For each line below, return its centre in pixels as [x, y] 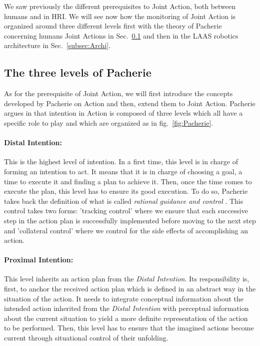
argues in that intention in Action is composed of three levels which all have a [123, 113]
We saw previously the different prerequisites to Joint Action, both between [120, 6]
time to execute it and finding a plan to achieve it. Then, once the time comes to [128, 181]
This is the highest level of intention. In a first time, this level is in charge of [121, 161]
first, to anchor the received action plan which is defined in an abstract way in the [130, 289]
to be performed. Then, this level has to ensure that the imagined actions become [129, 328]
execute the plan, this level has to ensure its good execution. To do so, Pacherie [126, 191]
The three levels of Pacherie [78, 72]
